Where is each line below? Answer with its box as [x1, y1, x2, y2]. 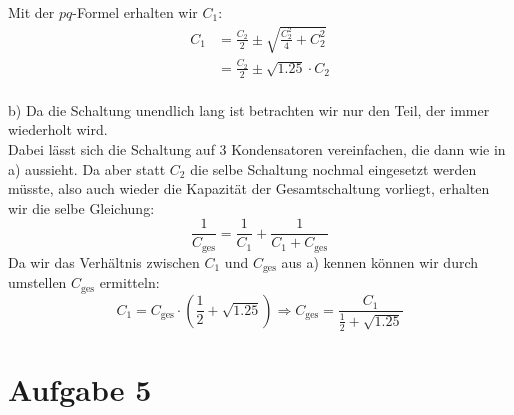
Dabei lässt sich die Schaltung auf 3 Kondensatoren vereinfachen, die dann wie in [8, 138, 506, 159]
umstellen [8, 272, 67, 293]
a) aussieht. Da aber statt [8, 158, 166, 179]
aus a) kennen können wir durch [281, 251, 479, 272]
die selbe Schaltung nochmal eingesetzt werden [190, 158, 477, 179]
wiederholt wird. [8, 119, 108, 140]
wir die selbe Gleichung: [8, 197, 155, 218]
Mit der [8, 2, 55, 22]
